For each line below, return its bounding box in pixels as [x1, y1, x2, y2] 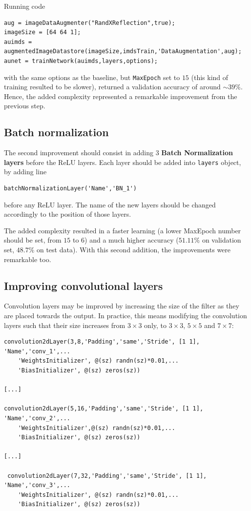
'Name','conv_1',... [4, 347, 71, 355]
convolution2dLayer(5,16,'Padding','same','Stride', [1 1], [4, 405, 204, 412]
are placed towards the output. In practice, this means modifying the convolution [4, 310, 247, 320]
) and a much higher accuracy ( [84, 235, 179, 245]
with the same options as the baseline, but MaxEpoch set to [4, 72, 180, 82]
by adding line [4, 166, 47, 177]
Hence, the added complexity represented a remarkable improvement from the [4, 91, 237, 101]
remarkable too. [4, 254, 51, 264]
